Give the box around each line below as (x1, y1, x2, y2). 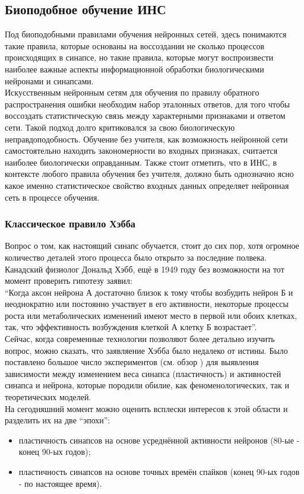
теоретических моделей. (5, 391, 91, 403)
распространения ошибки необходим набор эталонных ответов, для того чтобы (5, 97, 290, 110)
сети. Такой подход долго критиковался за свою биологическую (5, 121, 235, 133)
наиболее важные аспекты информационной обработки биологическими (5, 62, 264, 75)
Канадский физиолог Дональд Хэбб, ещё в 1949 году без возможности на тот (5, 262, 284, 275)
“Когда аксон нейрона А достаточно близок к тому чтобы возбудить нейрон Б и (5, 286, 293, 298)
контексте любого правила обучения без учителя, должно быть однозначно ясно (5, 167, 294, 180)
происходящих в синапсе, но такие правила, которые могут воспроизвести (5, 51, 274, 64)
